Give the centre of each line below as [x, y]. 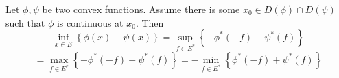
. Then [150, 22]
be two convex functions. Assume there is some [141, 9]
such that [25, 22]
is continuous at [90, 22]
